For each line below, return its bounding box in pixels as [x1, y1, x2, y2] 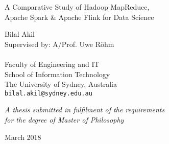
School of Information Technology [5, 68, 110, 79]
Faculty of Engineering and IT [5, 58, 100, 69]
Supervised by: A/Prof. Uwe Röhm [5, 38, 114, 49]
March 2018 [5, 131, 41, 142]
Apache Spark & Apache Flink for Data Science [5, 11, 154, 22]
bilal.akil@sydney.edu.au [5, 89, 92, 97]
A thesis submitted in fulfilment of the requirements [5, 104, 165, 115]
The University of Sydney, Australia [5, 79, 117, 89]
